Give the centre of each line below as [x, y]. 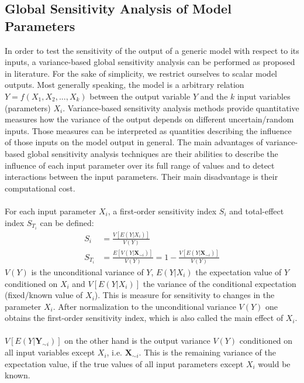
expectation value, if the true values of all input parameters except [124, 363]
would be [274, 363]
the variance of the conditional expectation [220, 283]
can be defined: [67, 222]
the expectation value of [239, 271]
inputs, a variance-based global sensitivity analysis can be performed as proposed [150, 62]
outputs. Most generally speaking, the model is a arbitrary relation [125, 85]
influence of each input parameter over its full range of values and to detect [140, 165]
